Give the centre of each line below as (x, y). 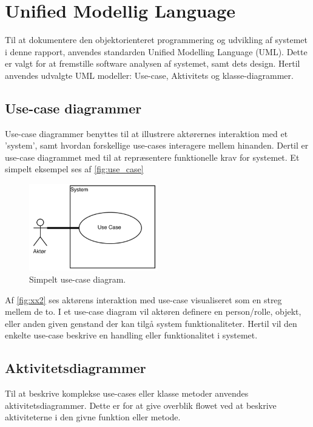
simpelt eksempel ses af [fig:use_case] (74, 169)
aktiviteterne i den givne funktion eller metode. (93, 417)
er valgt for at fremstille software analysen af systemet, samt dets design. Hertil (153, 63)
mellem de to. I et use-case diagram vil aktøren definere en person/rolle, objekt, (153, 311)
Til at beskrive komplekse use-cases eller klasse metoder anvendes (127, 393)
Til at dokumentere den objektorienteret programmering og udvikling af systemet (156, 40)
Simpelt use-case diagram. (78, 279)
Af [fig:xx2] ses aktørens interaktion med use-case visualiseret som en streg (143, 299)
